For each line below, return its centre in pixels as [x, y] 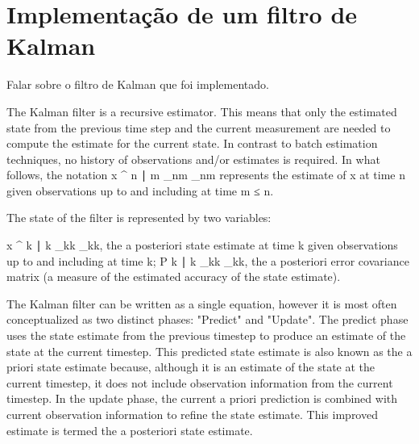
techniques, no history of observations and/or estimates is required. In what [193, 159]
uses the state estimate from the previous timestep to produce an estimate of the [206, 335]
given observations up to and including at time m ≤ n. [140, 190]
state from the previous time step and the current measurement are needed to [199, 127]
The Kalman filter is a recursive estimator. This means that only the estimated [202, 111]
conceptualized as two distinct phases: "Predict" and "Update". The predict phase [207, 319]
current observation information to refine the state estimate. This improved [192, 414]
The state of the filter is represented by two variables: [139, 218]
